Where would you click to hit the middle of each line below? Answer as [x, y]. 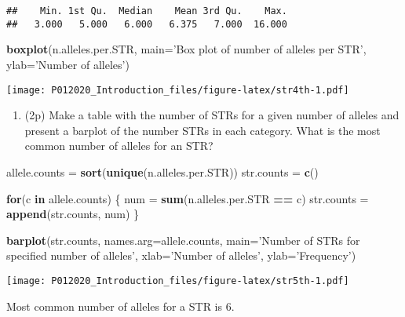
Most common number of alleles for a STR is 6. [120, 306]
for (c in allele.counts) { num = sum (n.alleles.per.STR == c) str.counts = [188, 198]
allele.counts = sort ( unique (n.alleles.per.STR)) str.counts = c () [162, 171]
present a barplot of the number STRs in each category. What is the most [202, 130]
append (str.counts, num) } [73, 214]
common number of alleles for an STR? [119, 146]
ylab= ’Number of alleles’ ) [68, 64]
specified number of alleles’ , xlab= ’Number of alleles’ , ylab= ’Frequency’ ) [181, 255]
